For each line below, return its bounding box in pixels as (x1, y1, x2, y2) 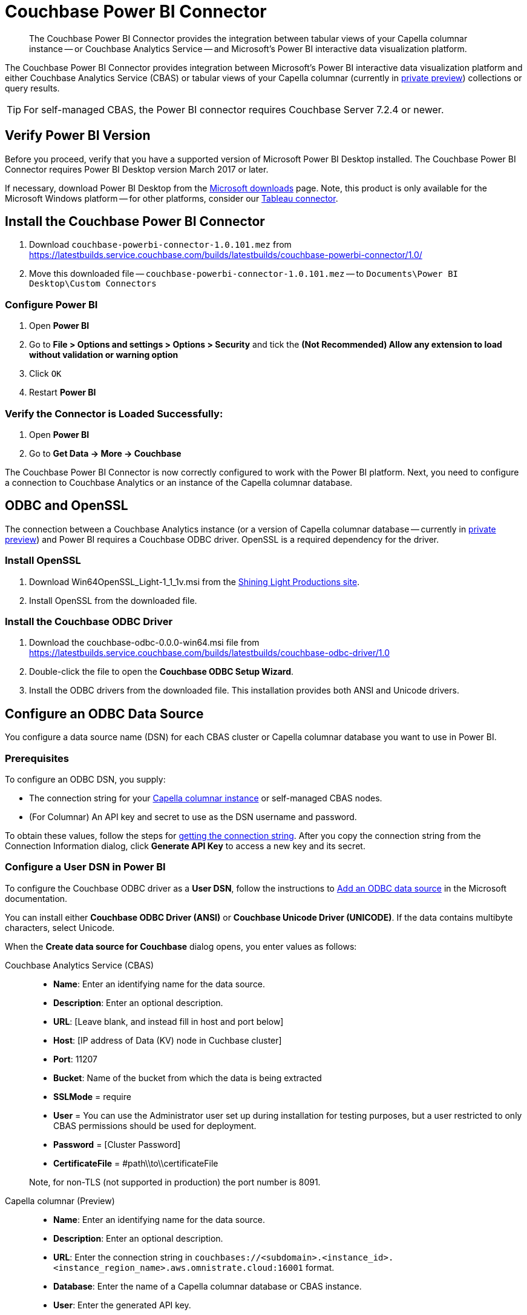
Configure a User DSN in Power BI (5, 861, 166, 873)
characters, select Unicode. (5, 922, 115, 933)
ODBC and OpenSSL (5, 498, 128, 514)
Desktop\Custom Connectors (29, 279, 157, 289)
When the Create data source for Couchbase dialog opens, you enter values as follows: (5, 941, 357, 952)
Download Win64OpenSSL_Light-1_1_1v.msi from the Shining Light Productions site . (29, 576, 360, 587)
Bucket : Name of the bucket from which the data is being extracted (53, 1072, 322, 1083)
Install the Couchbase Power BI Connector (5, 214, 265, 230)
